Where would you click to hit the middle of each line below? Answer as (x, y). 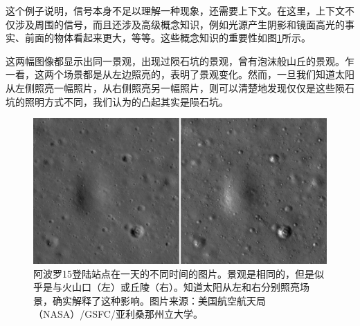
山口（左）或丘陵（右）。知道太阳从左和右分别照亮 (186, 287)
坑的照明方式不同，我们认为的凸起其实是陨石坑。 (117, 101)
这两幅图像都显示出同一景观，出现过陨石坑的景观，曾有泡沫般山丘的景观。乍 (180, 60)
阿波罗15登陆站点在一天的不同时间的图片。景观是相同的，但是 (174, 273)
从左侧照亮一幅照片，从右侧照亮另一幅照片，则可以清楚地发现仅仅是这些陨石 (180, 87)
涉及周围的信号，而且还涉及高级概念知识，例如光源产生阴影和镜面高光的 (180, 24)
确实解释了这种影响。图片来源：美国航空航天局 (159, 300)
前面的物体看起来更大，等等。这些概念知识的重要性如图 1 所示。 (168, 38)
